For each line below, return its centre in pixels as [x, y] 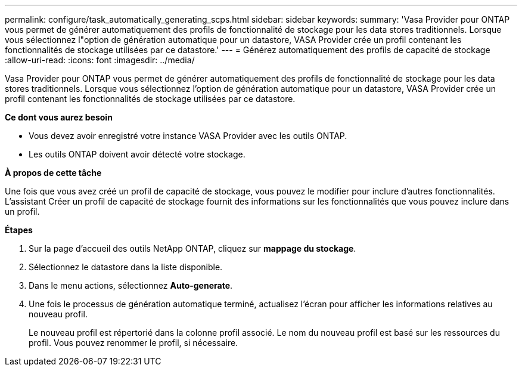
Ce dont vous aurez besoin [59, 117]
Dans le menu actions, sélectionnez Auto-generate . [131, 285]
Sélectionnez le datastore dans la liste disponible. [126, 267]
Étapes [19, 230]
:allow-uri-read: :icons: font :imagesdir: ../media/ [100, 60]
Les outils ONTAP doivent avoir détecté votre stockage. [137, 154]
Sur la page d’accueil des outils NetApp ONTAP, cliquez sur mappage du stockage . [192, 248]
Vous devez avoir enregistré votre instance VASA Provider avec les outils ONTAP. [188, 136]
